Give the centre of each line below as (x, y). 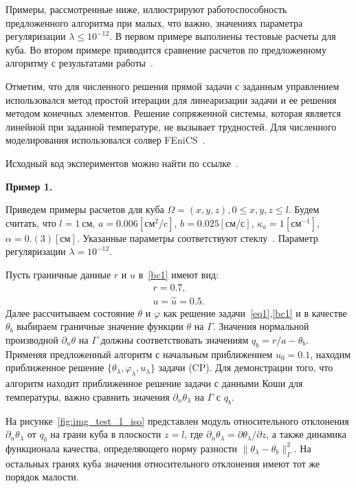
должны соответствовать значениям (175, 339)
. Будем (304, 209)
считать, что (31, 222)
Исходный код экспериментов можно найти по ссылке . (122, 163)
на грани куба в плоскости (106, 434)
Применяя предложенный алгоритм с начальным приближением (139, 354)
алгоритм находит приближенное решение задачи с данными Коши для (154, 383)
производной (32, 339)
